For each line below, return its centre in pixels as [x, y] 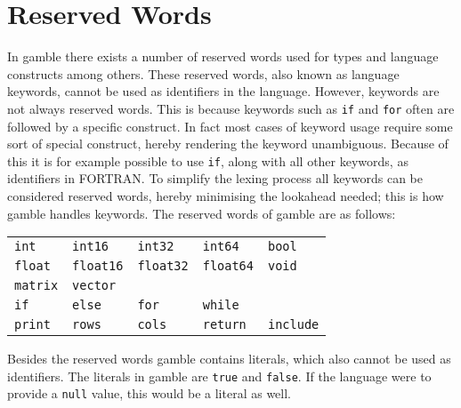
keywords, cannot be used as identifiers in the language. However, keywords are [223, 91]
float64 [228, 266]
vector [94, 286]
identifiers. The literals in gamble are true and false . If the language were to [219, 376]
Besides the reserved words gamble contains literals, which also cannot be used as [229, 359]
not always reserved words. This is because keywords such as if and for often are [231, 108]
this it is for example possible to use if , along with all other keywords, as [208, 160]
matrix [36, 286]
